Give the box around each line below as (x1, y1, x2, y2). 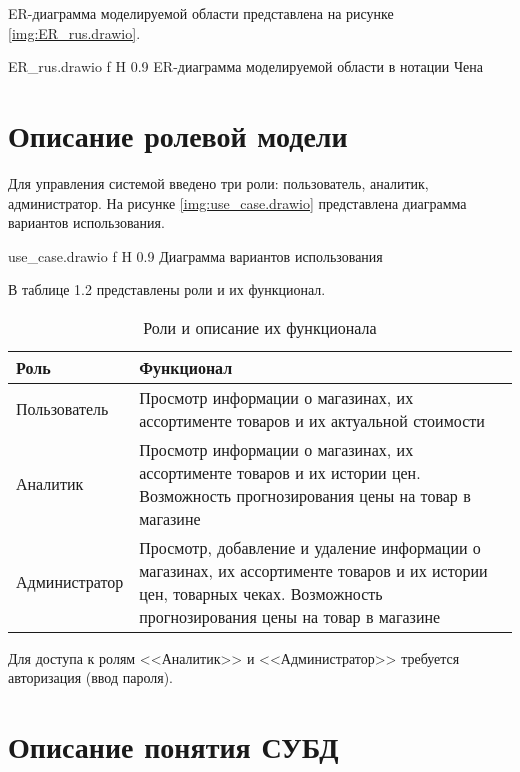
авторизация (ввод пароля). (8, 667, 173, 688)
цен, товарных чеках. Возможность (139, 581, 383, 605)
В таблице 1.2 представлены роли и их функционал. (8, 279, 326, 300)
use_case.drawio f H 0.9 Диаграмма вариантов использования (8, 245, 383, 266)
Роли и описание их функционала (143, 315, 377, 339)
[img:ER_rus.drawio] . (8, 22, 141, 43)
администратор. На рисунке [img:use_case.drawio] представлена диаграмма (8, 192, 467, 213)
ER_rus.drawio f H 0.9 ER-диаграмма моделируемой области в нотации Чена (8, 56, 483, 77)
